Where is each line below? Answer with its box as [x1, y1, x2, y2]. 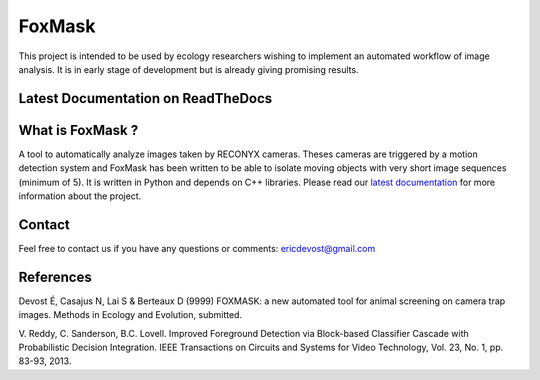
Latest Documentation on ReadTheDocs [18, 90, 273, 107]
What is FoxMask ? [18, 121, 139, 139]
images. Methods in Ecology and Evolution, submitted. [18, 309, 243, 321]
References [18, 268, 92, 285]
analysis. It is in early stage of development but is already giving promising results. [18, 63, 359, 75]
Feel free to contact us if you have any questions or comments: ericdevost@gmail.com [18, 242, 376, 254]
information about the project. [18, 190, 142, 202]
